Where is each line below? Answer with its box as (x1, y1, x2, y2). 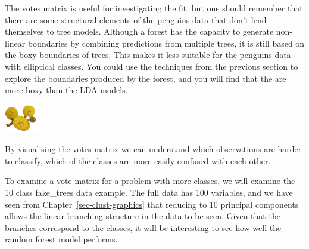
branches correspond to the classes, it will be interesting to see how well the (5, 221, 282, 233)
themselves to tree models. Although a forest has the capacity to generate (5, 25, 274, 38)
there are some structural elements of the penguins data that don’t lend (5, 13, 267, 26)
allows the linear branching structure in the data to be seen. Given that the (5, 210, 280, 222)
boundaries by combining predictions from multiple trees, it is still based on (27, 36, 305, 49)
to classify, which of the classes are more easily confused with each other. (5, 154, 271, 167)
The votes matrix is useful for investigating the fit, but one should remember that (5, 2, 303, 14)
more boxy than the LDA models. (5, 84, 128, 96)
